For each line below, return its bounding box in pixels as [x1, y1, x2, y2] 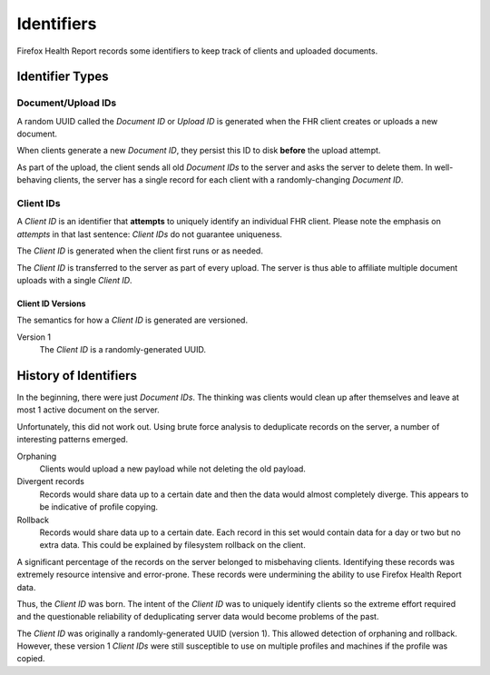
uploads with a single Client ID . [16, 274, 132, 285]
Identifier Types [16, 69, 109, 84]
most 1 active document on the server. [16, 404, 160, 415]
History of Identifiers [16, 368, 138, 383]
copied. [16, 653, 45, 664]
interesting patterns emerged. [16, 434, 129, 445]
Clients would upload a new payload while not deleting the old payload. [39, 463, 306, 474]
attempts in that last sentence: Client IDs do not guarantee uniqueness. [16, 228, 283, 240]
